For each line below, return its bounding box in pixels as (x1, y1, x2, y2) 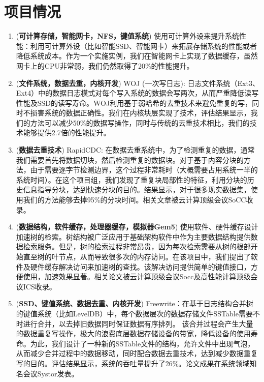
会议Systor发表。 (23, 368, 79, 378)
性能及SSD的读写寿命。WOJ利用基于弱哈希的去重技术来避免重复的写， (16, 97, 252, 108)
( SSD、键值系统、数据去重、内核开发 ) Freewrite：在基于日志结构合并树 (16, 298, 253, 309)
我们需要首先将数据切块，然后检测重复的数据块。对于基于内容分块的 (16, 154, 244, 165)
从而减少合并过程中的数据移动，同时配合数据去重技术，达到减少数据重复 (16, 348, 258, 359)
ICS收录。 (23, 281, 56, 291)
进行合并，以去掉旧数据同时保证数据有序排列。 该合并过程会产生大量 (23, 318, 253, 329)
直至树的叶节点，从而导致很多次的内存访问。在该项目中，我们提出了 (23, 251, 251, 261)
